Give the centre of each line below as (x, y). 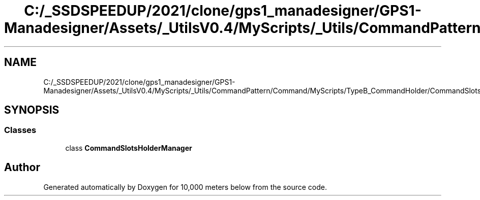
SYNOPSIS (32, 110)
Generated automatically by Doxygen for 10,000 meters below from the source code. (185, 187)
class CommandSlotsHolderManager (129, 148)
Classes (20, 130)
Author (22, 168)
